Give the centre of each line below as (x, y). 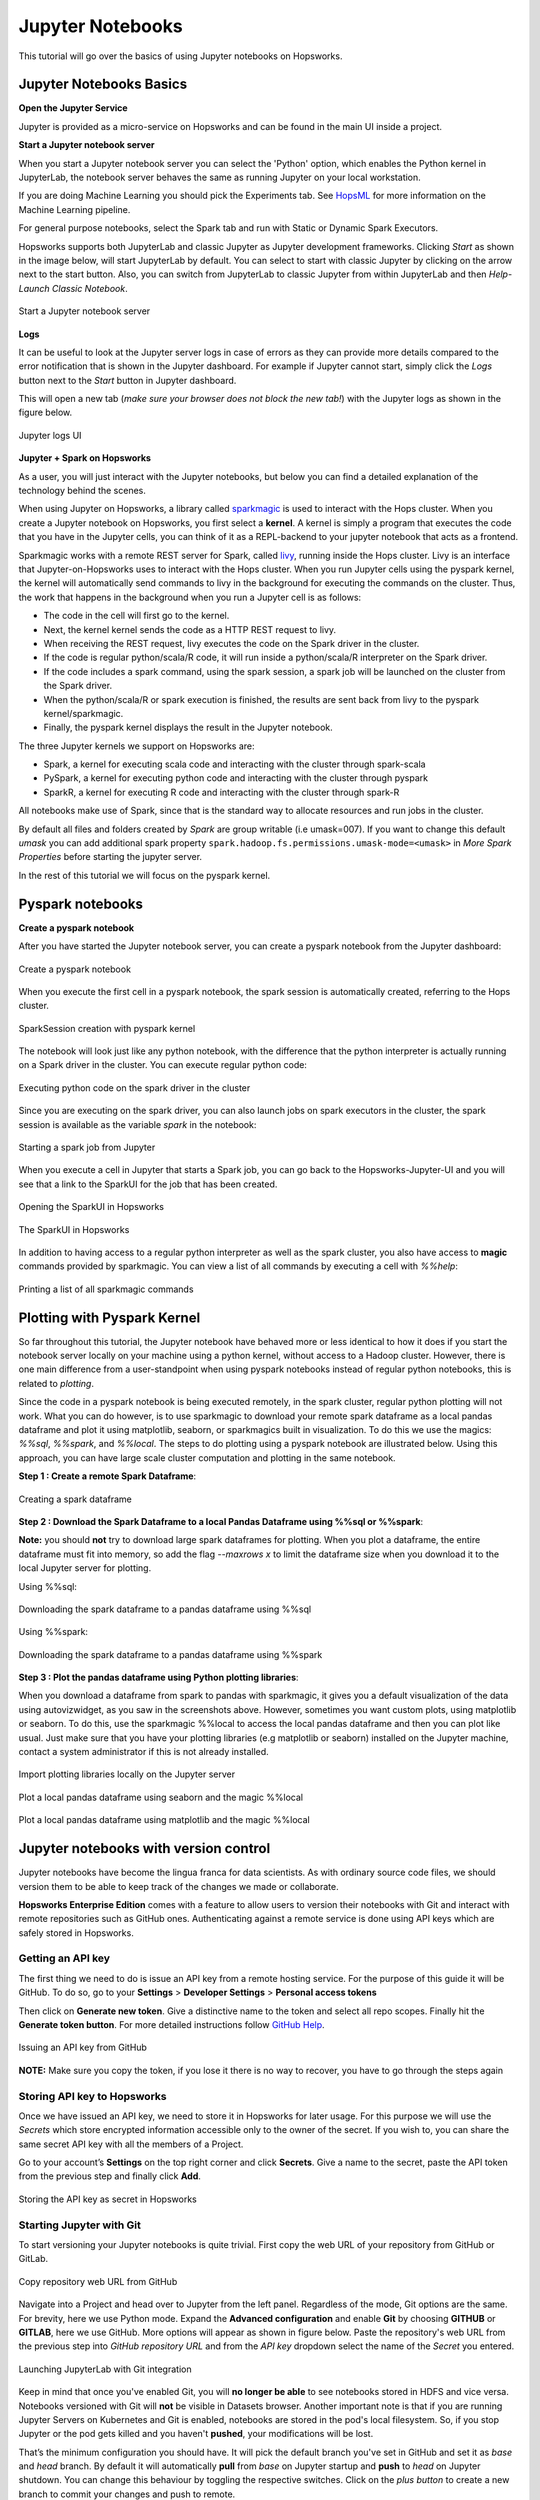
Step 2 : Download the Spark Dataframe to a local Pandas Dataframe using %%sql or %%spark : (221, 1521)
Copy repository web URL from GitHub (98, 2281)
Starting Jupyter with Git (80, 2225)
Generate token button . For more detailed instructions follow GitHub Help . (171, 2024)
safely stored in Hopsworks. (76, 1932)
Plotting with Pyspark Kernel (109, 1317)
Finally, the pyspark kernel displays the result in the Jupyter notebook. (188, 727)
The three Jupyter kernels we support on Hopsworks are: (136, 746)
